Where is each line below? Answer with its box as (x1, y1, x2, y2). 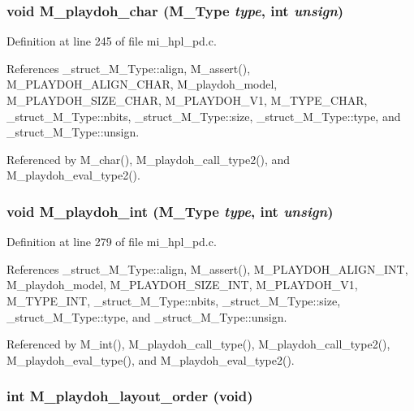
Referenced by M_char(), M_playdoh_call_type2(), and (6, 150, 291, 167)
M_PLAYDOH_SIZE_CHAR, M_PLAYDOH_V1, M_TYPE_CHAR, (6, 92, 368, 108)
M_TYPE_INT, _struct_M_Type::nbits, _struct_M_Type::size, (6, 292, 341, 309)
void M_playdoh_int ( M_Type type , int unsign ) (6, 201, 334, 221)
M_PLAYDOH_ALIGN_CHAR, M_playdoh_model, (6, 76, 278, 93)
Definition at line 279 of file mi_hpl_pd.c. (6, 233, 217, 250)
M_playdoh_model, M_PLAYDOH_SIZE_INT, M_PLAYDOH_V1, (6, 276, 358, 293)
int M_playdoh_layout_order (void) (6, 386, 253, 406)
